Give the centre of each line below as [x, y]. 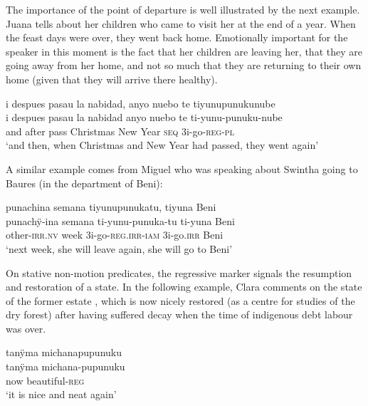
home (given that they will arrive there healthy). [112, 79]
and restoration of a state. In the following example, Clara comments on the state [184, 287]
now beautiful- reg [45, 380]
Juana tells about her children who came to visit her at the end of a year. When [181, 23]
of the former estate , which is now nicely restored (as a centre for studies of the [180, 300]
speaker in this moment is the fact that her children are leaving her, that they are [184, 51]
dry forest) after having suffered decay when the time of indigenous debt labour [179, 314]
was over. [26, 328]
